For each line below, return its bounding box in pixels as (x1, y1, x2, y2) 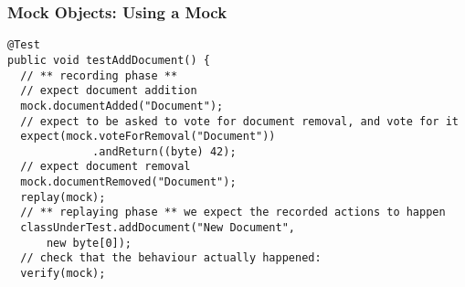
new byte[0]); (46, 236, 132, 250)
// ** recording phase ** (20, 69, 178, 82)
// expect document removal (20, 160, 191, 174)
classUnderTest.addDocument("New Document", (20, 221, 295, 235)
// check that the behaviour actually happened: (20, 251, 322, 265)
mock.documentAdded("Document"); (20, 99, 224, 112)
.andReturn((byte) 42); (92, 144, 237, 158)
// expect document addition (20, 84, 197, 98)
